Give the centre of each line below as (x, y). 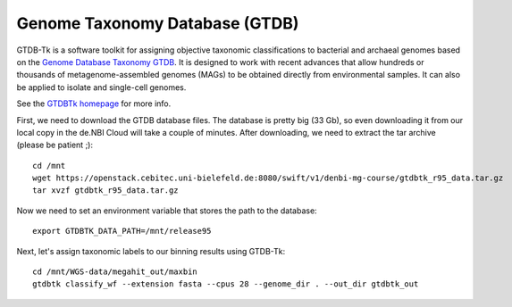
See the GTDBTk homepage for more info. (94, 104)
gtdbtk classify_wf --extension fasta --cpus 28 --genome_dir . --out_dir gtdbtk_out (226, 284)
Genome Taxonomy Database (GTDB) (158, 23)
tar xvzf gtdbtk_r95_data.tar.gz (105, 191)
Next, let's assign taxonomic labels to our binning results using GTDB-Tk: (151, 251)
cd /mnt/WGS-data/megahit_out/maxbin (115, 272)
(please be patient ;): (55, 145)
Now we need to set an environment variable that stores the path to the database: (167, 211)
